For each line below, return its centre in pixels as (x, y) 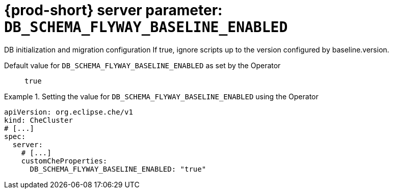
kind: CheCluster (38, 120)
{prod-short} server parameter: (113, 10)
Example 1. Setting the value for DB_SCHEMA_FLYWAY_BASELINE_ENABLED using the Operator (161, 96)
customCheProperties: (64, 161)
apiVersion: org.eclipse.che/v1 (69, 112)
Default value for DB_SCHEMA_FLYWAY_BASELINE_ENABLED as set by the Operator (142, 65)
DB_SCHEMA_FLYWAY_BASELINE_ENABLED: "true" (118, 169)
